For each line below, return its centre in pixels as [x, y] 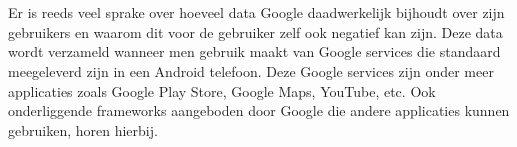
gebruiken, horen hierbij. [83, 129]
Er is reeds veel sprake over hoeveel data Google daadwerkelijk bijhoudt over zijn [256, 12]
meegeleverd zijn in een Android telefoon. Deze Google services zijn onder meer [251, 70]
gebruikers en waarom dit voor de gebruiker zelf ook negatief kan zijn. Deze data [255, 31]
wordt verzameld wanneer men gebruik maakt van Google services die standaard [254, 51]
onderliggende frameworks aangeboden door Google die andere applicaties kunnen [259, 110]
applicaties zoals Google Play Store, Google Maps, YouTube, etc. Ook [222, 90]
